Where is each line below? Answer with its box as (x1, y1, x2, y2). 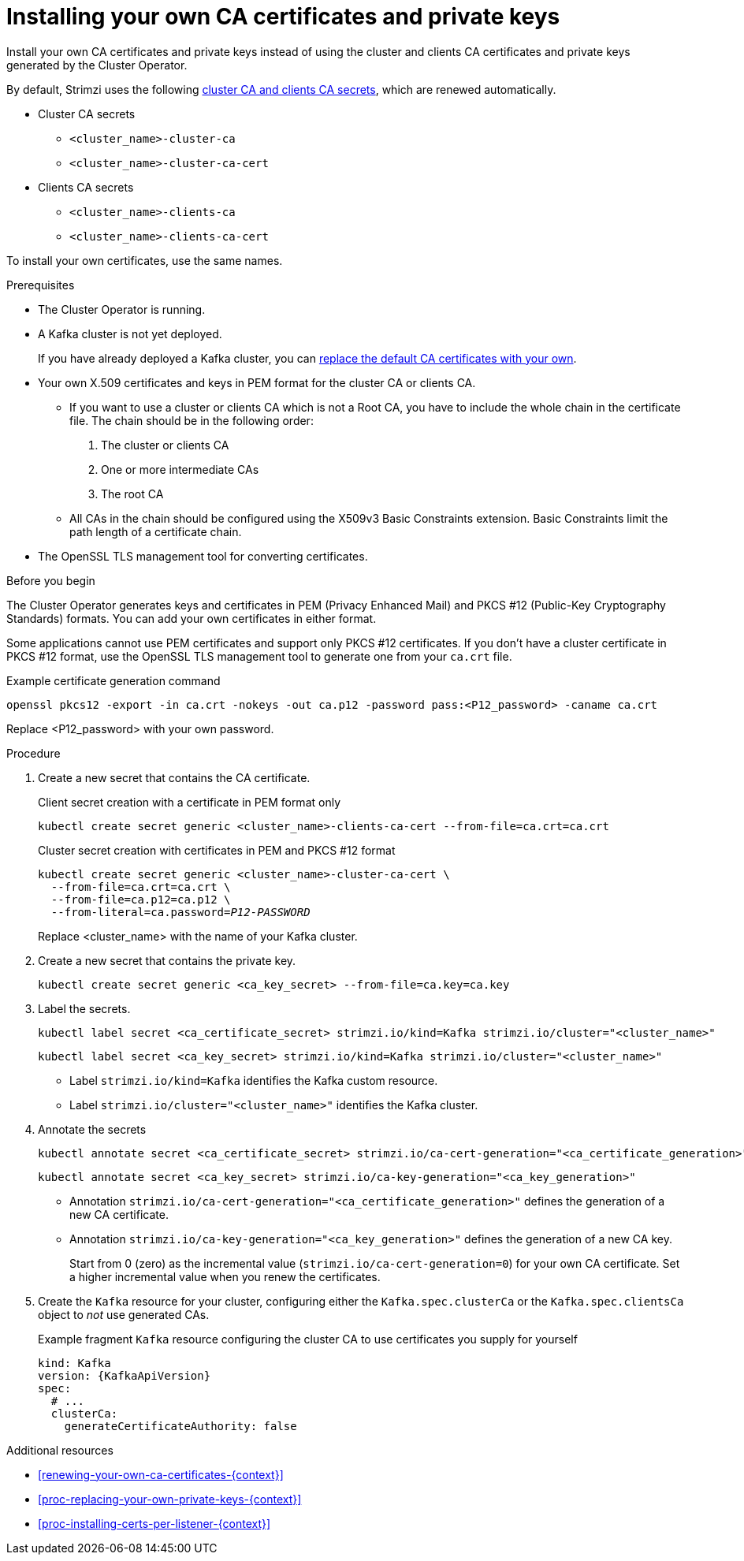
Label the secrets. (38, 1001, 131, 1015)
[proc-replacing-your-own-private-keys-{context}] (38, 1492, 302, 1506)
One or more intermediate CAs (101, 462, 259, 476)
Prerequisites (6, 278, 75, 292)
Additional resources (6, 1443, 113, 1457)
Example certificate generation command (6, 673, 221, 687)
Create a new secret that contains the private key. (38, 953, 296, 967)
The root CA (101, 486, 164, 501)
